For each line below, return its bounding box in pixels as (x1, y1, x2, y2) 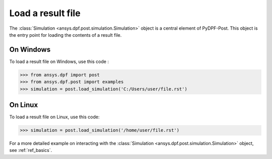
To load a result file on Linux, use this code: (9, 114, 100, 120)
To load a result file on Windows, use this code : (9, 58, 109, 64)
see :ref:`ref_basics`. (9, 147, 52, 153)
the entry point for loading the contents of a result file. (9, 32, 122, 38)
